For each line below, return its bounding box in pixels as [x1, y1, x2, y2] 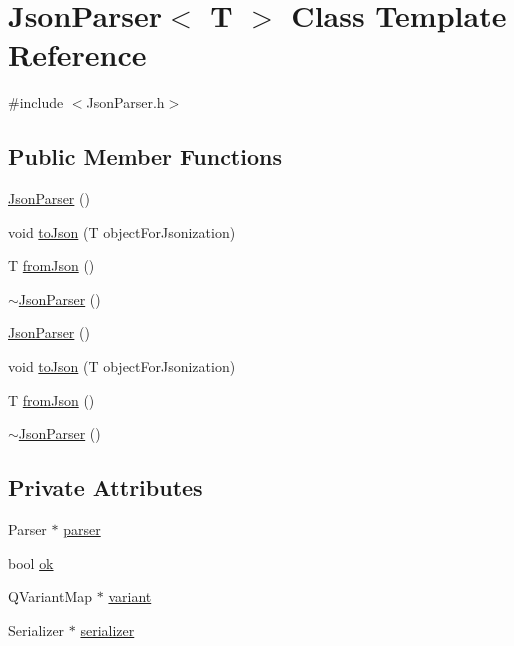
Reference [8, 34, 147, 75]
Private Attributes [8, 472, 203, 503]
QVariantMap [8, 586, 93, 607]
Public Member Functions [8, 141, 282, 172]
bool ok [8, 552, 54, 573]
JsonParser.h [86, 92, 165, 113]
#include [8, 92, 64, 113]
